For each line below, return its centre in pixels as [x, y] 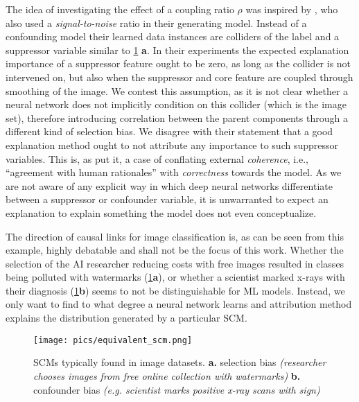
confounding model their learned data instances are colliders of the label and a [173, 36]
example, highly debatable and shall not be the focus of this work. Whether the [175, 250]
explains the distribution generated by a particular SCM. [126, 318]
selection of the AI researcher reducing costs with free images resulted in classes [175, 263]
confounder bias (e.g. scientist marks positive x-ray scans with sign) [177, 389]
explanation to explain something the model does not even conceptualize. [161, 212]
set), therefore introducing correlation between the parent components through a [177, 117]
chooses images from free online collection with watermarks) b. [167, 375]
